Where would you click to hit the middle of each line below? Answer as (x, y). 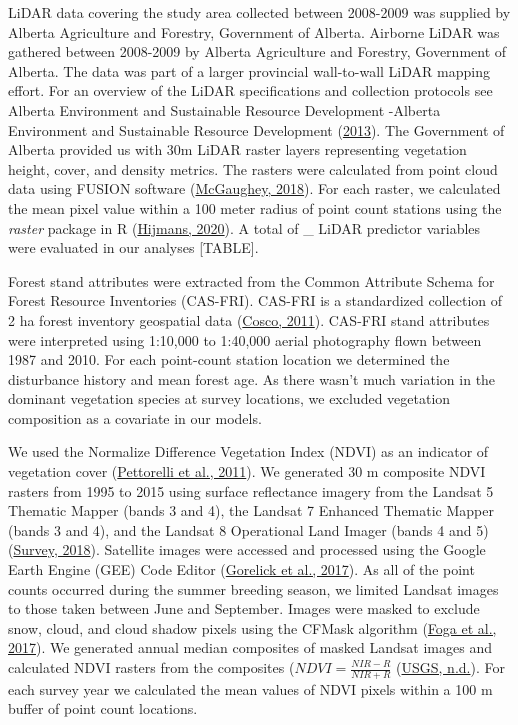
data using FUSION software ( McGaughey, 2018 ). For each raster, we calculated (254, 188)
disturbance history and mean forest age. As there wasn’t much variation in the (252, 378)
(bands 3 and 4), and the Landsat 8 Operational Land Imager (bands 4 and (240, 529)
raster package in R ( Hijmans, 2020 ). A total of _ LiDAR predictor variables (244, 227)
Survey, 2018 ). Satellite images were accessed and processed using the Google (249, 549)
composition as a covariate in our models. (135, 417)
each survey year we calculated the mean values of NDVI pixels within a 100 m (250, 688)
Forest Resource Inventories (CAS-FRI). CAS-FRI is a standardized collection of (255, 300)
